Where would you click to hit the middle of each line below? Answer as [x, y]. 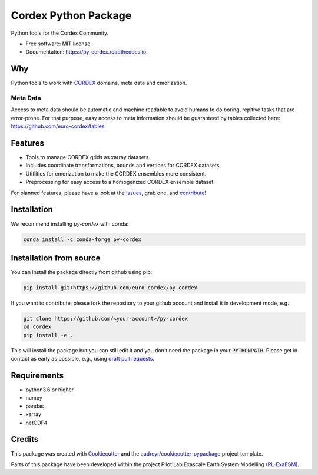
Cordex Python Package [71, 15]
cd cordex [37, 327]
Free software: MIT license [58, 44]
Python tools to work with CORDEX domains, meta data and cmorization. [99, 83]
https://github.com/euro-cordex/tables [58, 126]
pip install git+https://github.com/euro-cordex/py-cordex [110, 288]
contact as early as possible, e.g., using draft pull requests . [82, 359]
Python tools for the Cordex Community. [60, 33]
